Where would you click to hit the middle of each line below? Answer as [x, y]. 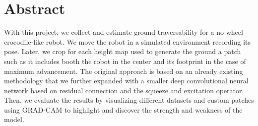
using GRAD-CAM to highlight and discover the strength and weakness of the [123, 109]
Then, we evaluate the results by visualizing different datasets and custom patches [129, 100]
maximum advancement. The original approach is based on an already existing [124, 71]
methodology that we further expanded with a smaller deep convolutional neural [126, 81]
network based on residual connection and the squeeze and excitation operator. [124, 90]
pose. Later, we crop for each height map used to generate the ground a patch [123, 51]
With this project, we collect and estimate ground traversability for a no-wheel [124, 32]
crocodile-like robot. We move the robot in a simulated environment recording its [127, 41]
